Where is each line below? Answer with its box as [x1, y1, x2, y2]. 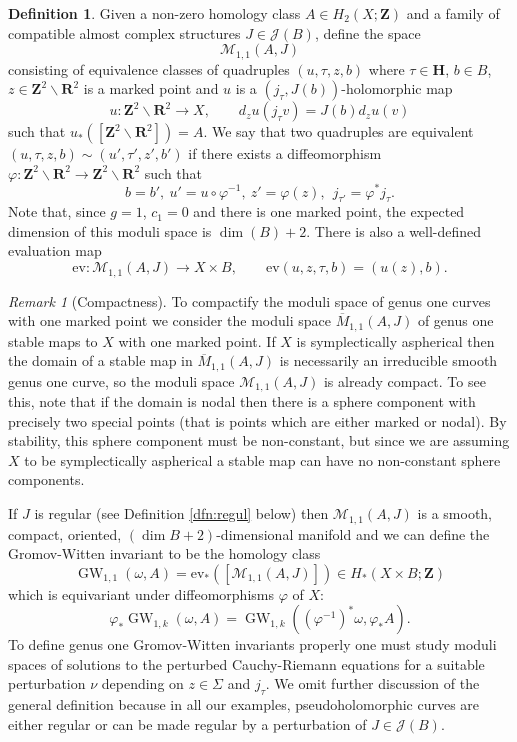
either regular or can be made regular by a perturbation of [8, 713, 367, 734]
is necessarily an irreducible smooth [279, 350, 498, 371]
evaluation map [8, 240, 102, 261]
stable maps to [8, 330, 98, 351]
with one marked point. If [118, 330, 276, 351]
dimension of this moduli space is [8, 220, 212, 241]
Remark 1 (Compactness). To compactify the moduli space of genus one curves [8, 290, 491, 311]
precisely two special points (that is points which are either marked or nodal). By [8, 410, 507, 431]
